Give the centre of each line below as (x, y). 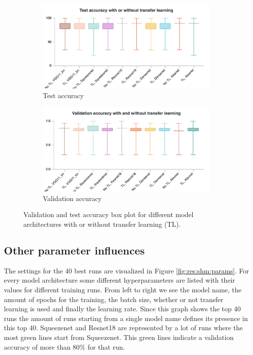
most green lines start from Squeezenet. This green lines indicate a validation (119, 337)
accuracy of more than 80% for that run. (64, 347)
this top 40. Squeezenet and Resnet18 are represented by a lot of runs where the (124, 328)
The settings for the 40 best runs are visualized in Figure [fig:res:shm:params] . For (126, 270)
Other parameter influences (74, 250)
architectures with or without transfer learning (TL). (102, 224)
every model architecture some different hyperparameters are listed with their (119, 280)
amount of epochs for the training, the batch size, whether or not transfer (114, 299)
